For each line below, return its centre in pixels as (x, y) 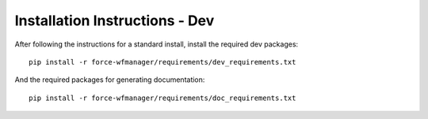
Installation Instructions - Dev (115, 20)
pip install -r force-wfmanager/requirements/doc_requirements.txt (162, 98)
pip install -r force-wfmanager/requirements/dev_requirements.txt (162, 62)
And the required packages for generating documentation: (110, 80)
